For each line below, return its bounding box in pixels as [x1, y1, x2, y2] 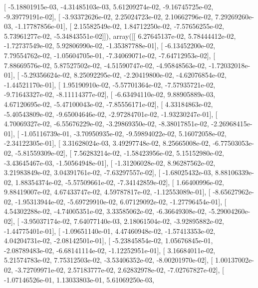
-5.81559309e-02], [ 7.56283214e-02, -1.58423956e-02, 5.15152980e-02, [15, 147, 224, 158]
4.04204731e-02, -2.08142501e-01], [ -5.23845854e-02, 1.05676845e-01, [4, 235, 213, 246]
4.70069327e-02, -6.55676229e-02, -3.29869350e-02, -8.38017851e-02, [4, 118, 209, 129]
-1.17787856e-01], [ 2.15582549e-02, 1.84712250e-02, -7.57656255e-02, [15, 21, 224, 31]
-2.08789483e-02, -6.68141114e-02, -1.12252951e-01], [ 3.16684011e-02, [4, 245, 216, 255]
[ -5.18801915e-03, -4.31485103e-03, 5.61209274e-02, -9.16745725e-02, [4, 1, 214, 11]
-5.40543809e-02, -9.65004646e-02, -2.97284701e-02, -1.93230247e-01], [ [4, 108, 218, 119]
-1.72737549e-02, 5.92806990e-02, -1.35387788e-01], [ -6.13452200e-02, [4, 40, 216, 51]
